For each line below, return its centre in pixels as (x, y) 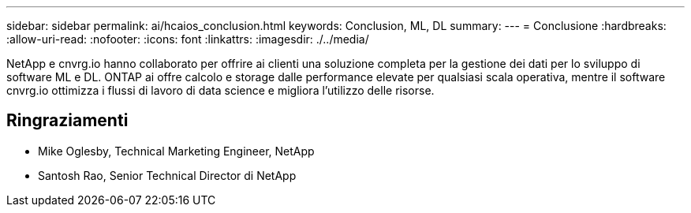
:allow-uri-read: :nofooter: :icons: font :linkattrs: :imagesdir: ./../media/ (188, 39)
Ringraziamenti (67, 121)
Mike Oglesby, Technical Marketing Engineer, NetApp (176, 151)
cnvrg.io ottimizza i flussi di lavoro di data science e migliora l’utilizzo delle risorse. (220, 90)
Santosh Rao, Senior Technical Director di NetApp (167, 175)
